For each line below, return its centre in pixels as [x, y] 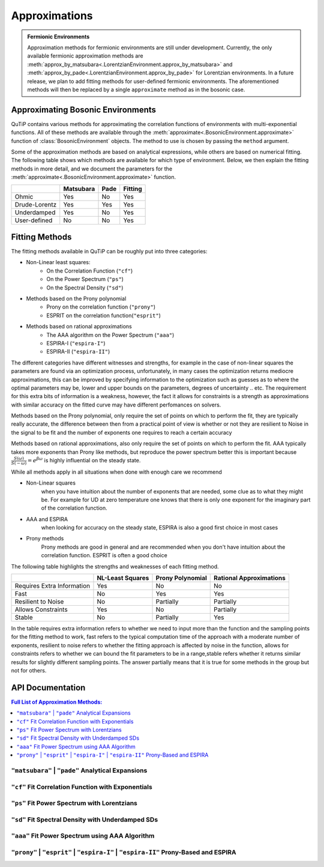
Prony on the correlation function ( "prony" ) [101, 307]
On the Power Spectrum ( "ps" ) [85, 279]
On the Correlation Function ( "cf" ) [90, 271]
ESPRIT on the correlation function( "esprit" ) [104, 315]
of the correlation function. [74, 508]
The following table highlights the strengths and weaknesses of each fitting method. [115, 566]
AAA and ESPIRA [47, 519]
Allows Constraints [41, 609]
